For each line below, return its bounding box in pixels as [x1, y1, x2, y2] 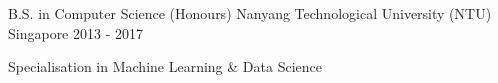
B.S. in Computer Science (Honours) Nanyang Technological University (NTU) [8, 3, 492, 23]
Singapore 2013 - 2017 [8, 22, 144, 43]
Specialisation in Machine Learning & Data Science [8, 56, 322, 77]
